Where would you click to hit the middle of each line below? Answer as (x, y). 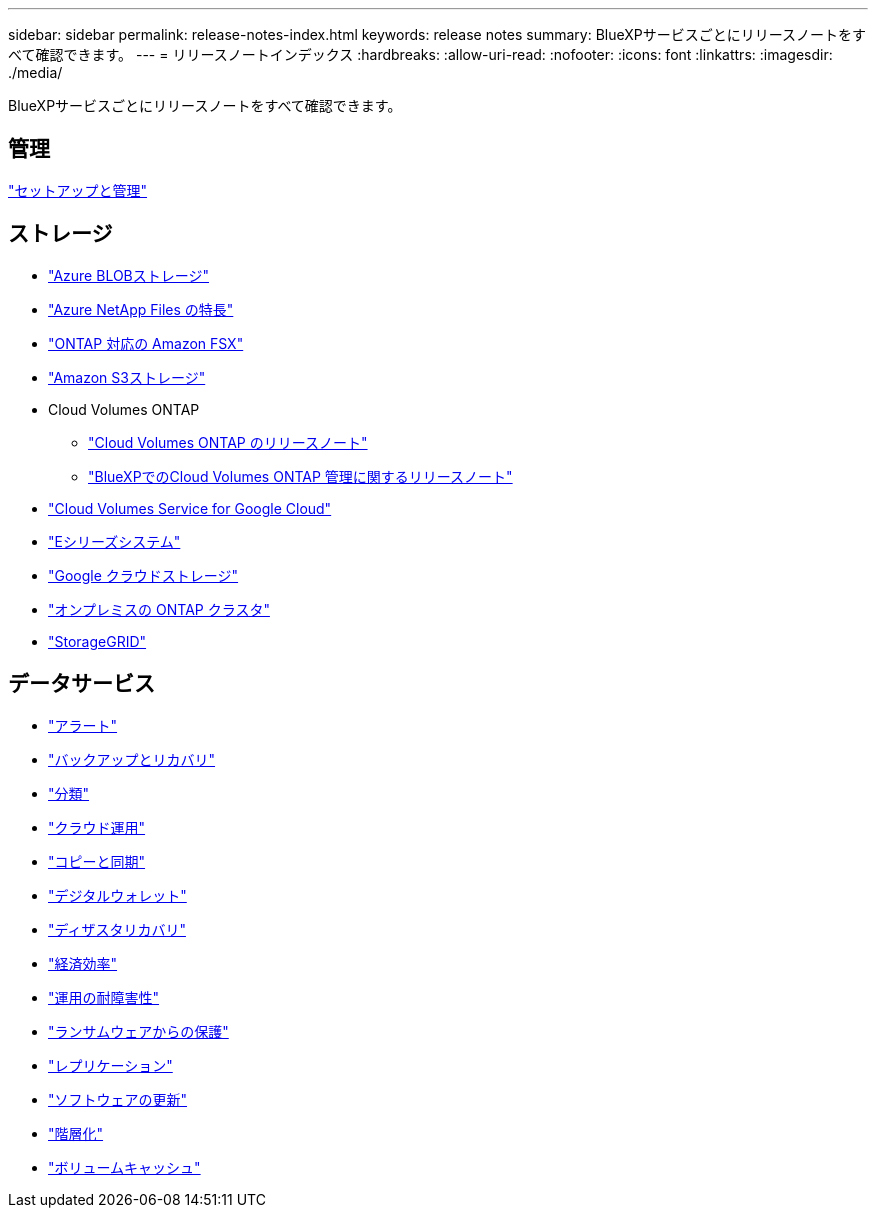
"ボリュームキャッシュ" (124, 1167)
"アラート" (83, 725)
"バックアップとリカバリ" (132, 759)
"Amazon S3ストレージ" (127, 377)
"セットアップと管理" (78, 190)
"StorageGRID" (97, 641)
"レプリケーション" (110, 1065)
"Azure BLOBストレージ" (129, 275)
